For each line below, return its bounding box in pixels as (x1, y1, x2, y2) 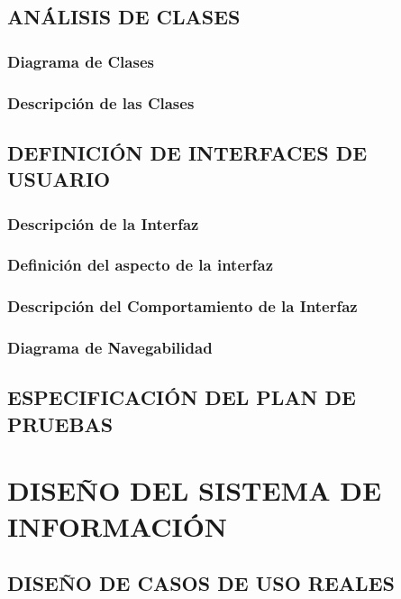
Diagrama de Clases (7, 50, 154, 72)
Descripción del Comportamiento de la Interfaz (7, 295, 358, 318)
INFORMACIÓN (7, 507, 228, 544)
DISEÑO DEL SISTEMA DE (7, 472, 382, 509)
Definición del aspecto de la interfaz (7, 253, 274, 276)
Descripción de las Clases (7, 91, 195, 114)
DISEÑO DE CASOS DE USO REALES (7, 569, 395, 597)
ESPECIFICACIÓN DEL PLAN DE (7, 383, 356, 411)
